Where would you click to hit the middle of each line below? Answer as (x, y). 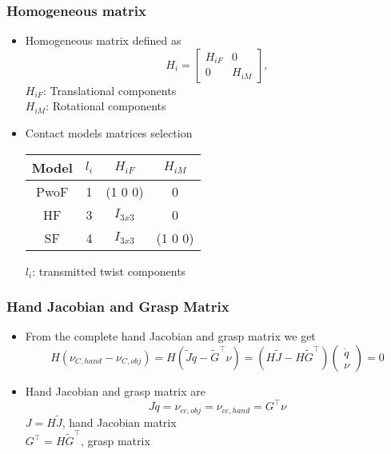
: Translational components (110, 90)
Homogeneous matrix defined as (103, 40)
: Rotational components (106, 106)
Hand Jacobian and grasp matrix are (115, 391)
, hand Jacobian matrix (119, 422)
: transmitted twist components (109, 271)
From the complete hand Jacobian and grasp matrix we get (170, 336)
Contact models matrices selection (109, 133)
